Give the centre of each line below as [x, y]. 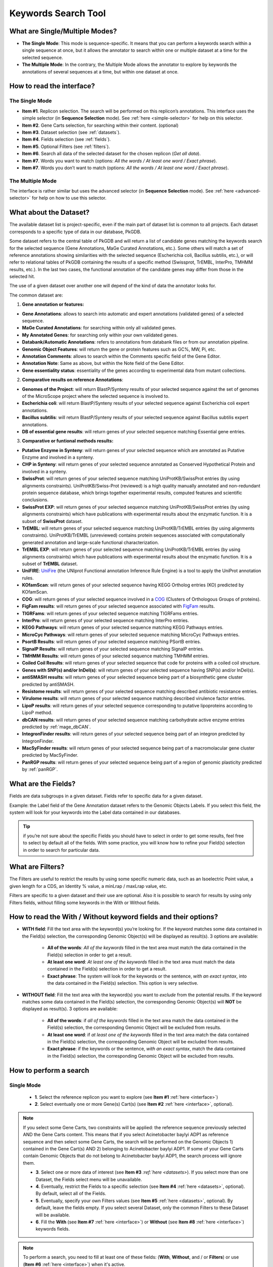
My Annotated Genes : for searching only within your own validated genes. [100, 335]
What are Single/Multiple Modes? [63, 31]
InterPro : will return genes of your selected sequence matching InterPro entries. [105, 620]
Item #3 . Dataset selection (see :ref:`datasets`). [71, 132]
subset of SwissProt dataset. [52, 521]
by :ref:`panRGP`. [40, 769]
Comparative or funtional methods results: [68, 441]
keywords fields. [53, 1229]
